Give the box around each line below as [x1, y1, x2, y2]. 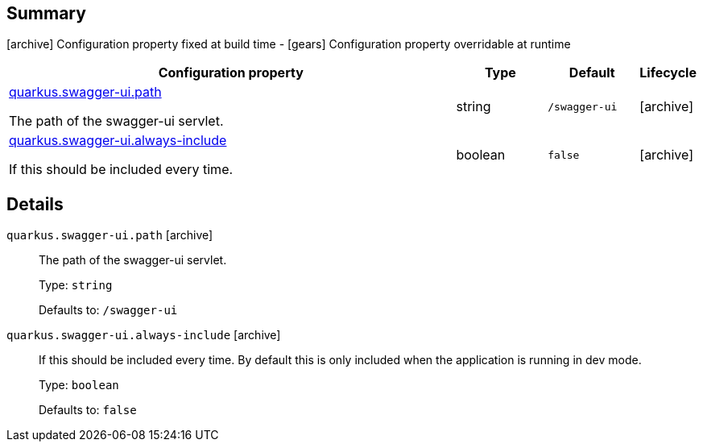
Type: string [39, 278, 113, 292]
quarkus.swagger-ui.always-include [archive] [6, 328, 281, 342]
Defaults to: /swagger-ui [39, 303, 178, 317]
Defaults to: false [39, 403, 137, 417]
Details [6, 193, 64, 214]
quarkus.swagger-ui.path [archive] [6, 228, 213, 243]
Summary [6, 3, 86, 23]
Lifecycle [639, 64, 697, 81]
